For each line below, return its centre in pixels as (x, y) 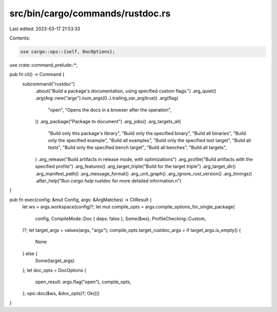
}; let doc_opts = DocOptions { (54, 270)
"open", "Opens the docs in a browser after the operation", (110, 110)
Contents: (20, 38)
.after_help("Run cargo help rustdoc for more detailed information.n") (108, 181)
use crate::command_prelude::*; (44, 65)
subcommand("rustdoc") (49, 84)
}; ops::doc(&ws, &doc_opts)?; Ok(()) (61, 294)
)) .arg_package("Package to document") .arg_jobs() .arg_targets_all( (108, 122)
